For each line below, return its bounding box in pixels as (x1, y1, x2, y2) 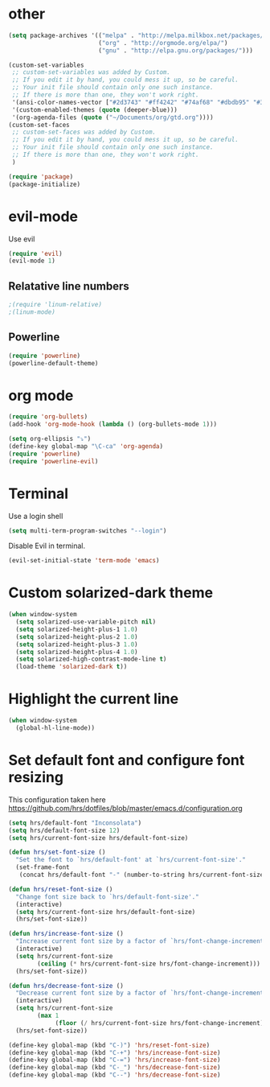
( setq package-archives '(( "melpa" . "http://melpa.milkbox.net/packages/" (8, 31, 268, 39)
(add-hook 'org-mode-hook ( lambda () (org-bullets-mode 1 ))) (8, 420, 218, 429)
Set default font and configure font (8, 751, 245, 769)
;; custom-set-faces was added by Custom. (11, 128, 157, 137)
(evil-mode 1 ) (8, 257, 56, 266)
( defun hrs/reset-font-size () (8, 885, 113, 893)
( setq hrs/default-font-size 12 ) (8, 826, 121, 834)
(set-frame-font (15, 863, 70, 871)
